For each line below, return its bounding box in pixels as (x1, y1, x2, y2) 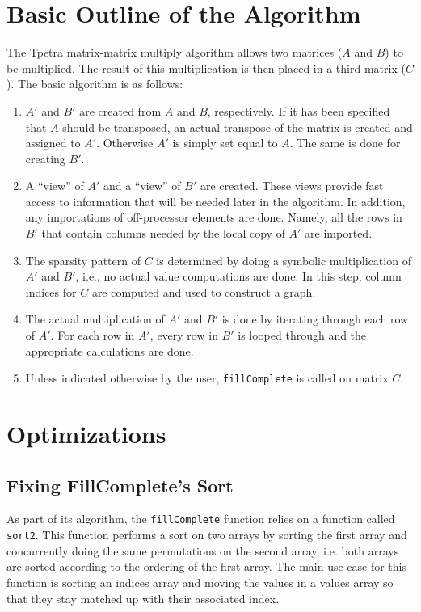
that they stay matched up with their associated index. (6, 589, 280, 606)
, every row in (149, 327, 218, 344)
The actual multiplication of (25, 310, 165, 327)
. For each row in (50, 327, 135, 344)
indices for (25, 283, 77, 300)
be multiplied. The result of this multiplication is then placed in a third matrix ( (6, 59, 406, 76)
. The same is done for (289, 134, 401, 151)
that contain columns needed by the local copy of (41, 225, 285, 242)
